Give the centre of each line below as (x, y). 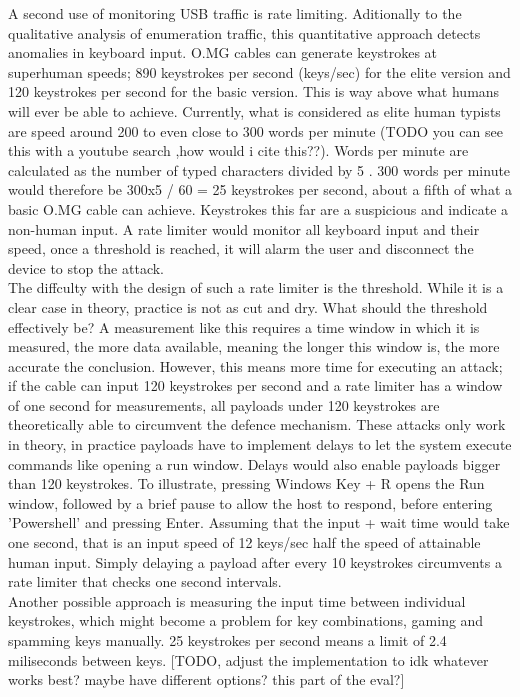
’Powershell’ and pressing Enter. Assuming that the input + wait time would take (259, 522)
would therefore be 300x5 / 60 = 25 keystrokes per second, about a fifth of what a (260, 189)
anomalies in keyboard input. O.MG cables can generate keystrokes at (223, 52)
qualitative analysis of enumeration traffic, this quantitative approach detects (244, 32)
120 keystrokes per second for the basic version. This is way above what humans (254, 91)
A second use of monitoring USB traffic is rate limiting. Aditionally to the (235, 13)
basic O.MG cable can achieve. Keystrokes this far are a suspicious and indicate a (258, 208)
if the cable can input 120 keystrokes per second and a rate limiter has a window (255, 385)
